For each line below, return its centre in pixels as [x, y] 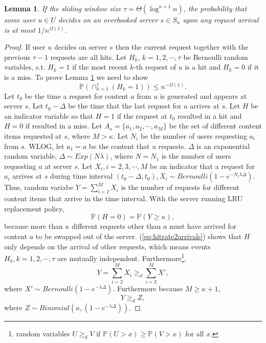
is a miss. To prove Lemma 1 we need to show [76, 77]
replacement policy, [34, 208]
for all [195, 334]
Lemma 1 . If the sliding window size [63, 8]
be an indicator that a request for [202, 166]
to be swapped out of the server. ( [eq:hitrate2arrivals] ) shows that [139, 236]
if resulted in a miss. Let [64, 126]
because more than [34, 226]
